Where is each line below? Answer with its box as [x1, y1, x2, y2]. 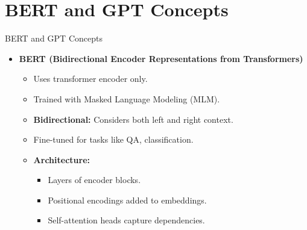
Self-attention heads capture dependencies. [48, 214, 205, 226]
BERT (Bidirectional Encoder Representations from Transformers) [19, 52, 303, 64]
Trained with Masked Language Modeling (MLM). [33, 92, 220, 105]
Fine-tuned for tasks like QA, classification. [33, 133, 194, 146]
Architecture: [33, 153, 90, 166]
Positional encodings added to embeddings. [48, 193, 207, 206]
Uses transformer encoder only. [33, 72, 148, 85]
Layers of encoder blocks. [48, 173, 141, 186]
